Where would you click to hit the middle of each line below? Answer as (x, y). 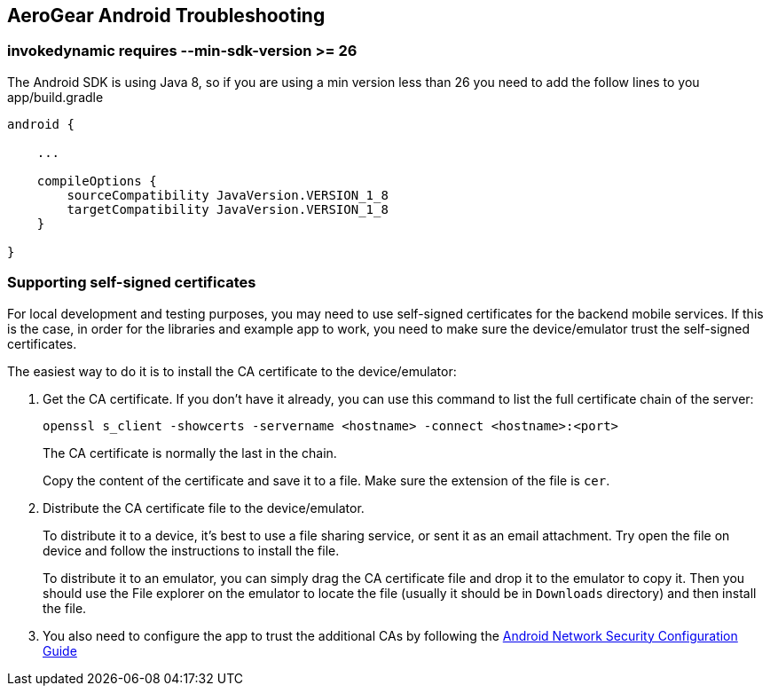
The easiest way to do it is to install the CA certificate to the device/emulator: (232, 371)
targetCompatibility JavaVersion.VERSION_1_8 (228, 209)
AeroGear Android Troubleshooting (166, 16)
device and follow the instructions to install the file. (191, 550)
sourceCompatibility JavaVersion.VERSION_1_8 (228, 195)
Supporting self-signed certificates (132, 283)
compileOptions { (97, 181)
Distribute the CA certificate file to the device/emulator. (204, 508)
